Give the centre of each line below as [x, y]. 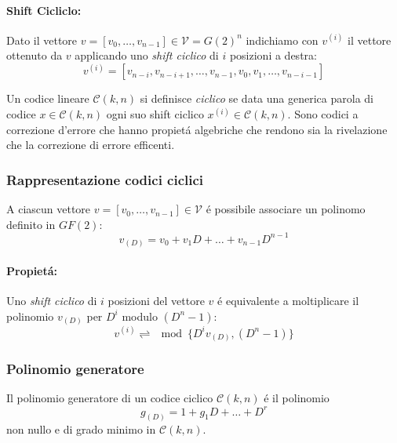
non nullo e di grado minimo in [81, 429]
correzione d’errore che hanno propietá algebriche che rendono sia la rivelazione [197, 129]
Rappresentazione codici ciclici [105, 179]
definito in [31, 224]
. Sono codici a [323, 114]
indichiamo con [282, 40]
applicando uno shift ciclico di [147, 55]
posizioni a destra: [273, 55]
